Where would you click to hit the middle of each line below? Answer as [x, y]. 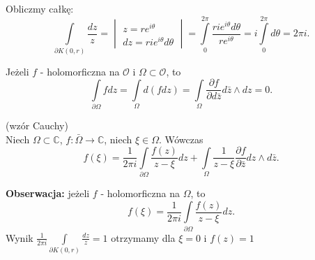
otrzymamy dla [143, 237]
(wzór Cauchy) [37, 125]
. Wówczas [181, 139]
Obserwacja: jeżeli [48, 193]
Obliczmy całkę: [40, 8]
